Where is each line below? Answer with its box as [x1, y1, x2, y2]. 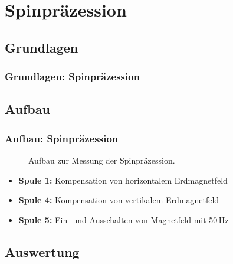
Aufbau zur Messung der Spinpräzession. [28, 154, 175, 166]
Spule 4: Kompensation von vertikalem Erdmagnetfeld [18, 194, 219, 206]
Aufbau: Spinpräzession [5, 131, 119, 145]
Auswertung [5, 242, 80, 260]
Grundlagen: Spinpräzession [5, 69, 140, 84]
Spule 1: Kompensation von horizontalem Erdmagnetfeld [18, 174, 228, 186]
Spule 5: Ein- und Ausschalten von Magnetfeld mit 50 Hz [18, 213, 229, 226]
